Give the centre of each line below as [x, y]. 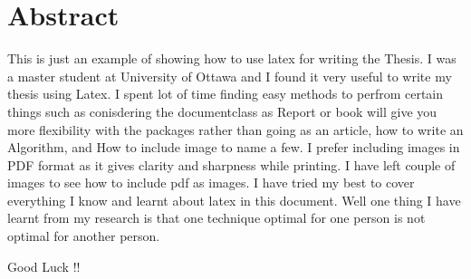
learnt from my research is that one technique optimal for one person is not [216, 218]
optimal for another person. [84, 236]
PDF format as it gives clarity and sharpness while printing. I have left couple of [231, 164]
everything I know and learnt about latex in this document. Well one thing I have [234, 200]
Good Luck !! [44, 266]
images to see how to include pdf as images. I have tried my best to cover [211, 183]
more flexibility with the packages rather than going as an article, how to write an [235, 129]
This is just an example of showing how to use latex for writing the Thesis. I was [232, 58]
